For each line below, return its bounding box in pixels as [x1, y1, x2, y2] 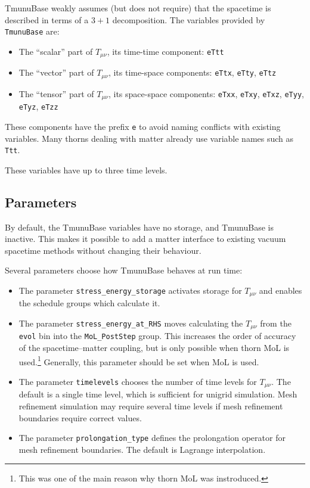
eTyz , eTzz [18, 100, 58, 113]
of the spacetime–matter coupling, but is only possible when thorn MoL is [18, 341, 290, 354]
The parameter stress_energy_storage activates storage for [18, 284, 242, 296]
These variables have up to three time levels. [5, 163, 168, 176]
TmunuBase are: [5, 25, 60, 38]
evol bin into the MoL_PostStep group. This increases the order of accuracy [18, 330, 296, 342]
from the [260, 316, 292, 329]
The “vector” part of [18, 66, 94, 79]
